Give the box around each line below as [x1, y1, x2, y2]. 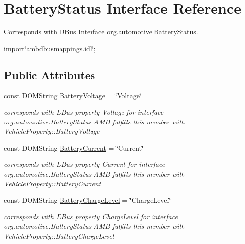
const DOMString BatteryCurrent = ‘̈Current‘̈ [4, 142, 144, 152]
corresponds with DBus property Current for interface [4, 159, 165, 169]
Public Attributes [4, 67, 95, 82]
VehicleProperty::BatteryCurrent [4, 178, 101, 188]
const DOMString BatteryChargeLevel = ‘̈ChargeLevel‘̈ [4, 195, 171, 205]
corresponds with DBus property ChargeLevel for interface [4, 211, 178, 221]
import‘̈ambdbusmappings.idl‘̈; [4, 43, 96, 53]
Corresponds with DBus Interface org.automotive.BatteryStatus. [4, 27, 198, 37]
